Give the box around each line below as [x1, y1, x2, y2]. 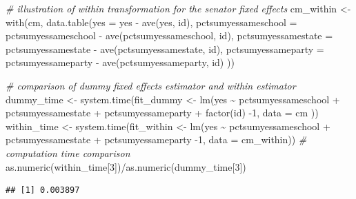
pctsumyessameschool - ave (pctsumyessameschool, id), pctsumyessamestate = [6, 28, 333, 43]
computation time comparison [6, 145, 130, 160]
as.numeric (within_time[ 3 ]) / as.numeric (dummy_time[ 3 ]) [6, 159, 246, 174]
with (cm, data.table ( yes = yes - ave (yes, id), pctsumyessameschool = [6, 14, 297, 29]
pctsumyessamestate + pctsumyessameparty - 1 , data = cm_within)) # [6, 132, 307, 147]
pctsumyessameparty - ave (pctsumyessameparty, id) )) [6, 55, 235, 70]
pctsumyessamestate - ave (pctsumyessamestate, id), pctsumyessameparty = [6, 41, 324, 56]
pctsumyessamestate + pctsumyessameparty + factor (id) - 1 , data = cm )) [6, 105, 319, 120]
